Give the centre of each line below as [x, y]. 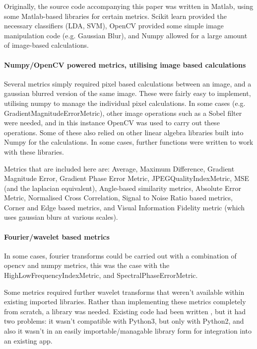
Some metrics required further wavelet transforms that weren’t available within [124, 292]
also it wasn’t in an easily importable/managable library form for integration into [128, 331]
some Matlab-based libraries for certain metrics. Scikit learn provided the [115, 16]
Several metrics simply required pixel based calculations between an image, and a [128, 83]
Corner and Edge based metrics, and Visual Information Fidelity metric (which [125, 207]
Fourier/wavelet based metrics [57, 236]
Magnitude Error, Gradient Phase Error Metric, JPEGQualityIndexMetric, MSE [127, 178]
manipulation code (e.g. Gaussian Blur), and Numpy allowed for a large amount [126, 35]
